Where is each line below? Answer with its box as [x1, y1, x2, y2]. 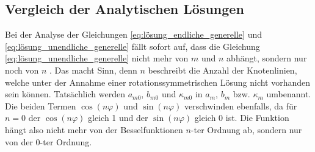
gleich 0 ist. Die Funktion [194, 111, 289, 124]
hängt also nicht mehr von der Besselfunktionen [5, 123, 183, 136]
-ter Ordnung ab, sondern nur [190, 123, 302, 136]
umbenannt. [266, 88, 311, 100]
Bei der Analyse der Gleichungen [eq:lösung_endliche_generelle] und [5, 28, 262, 41]
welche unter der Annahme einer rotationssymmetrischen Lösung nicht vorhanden [5, 75, 311, 88]
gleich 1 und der [88, 111, 148, 124]
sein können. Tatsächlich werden [5, 88, 125, 100]
